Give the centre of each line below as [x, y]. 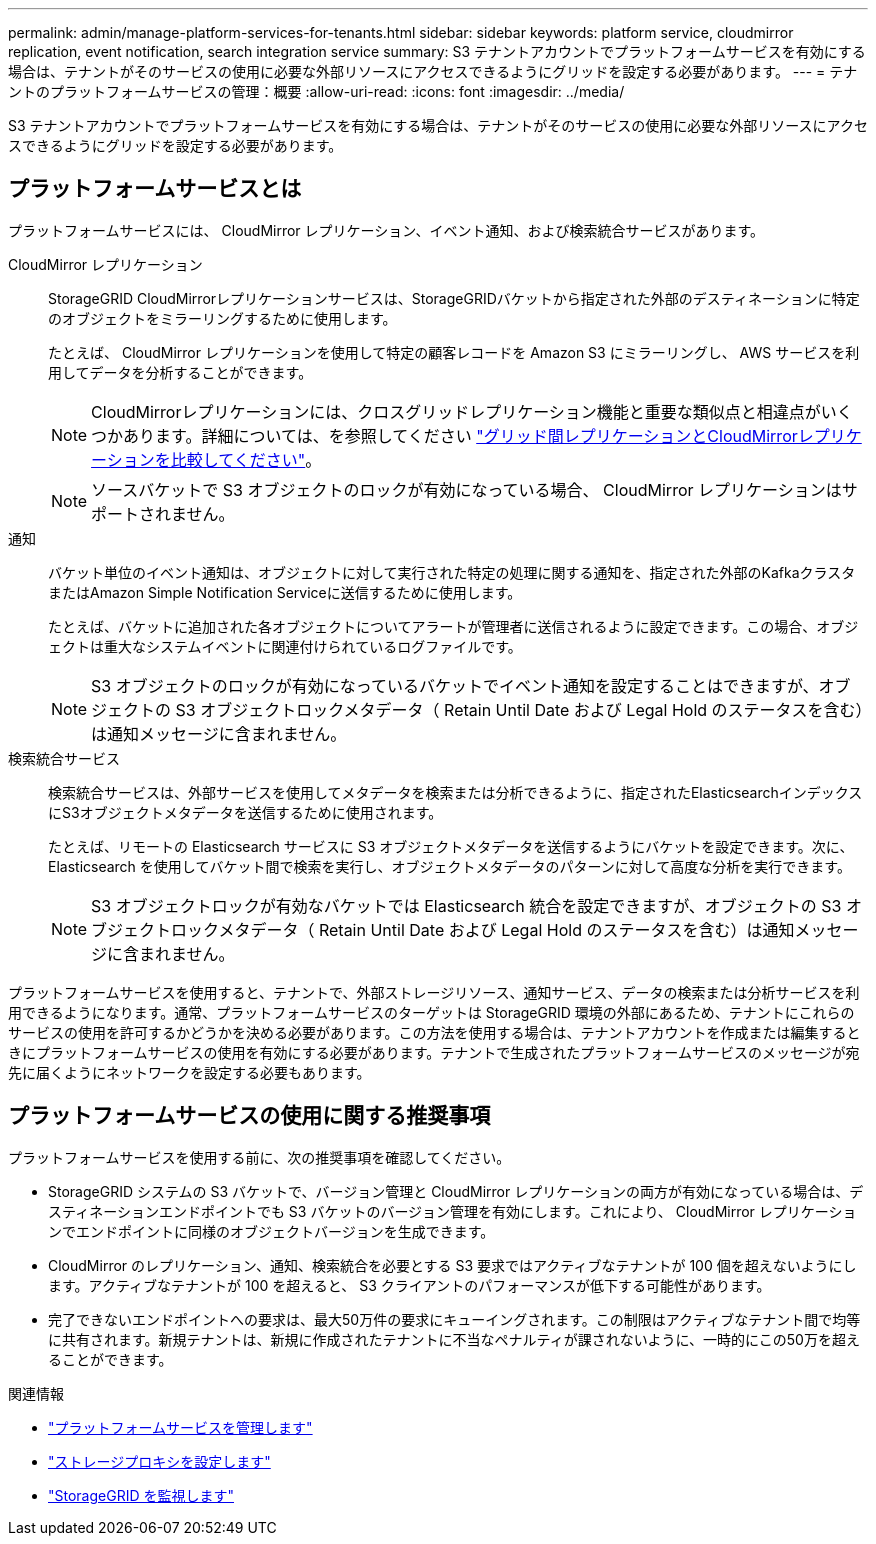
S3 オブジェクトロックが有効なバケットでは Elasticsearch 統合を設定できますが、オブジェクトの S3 [466, 905]
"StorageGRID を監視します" [141, 1495]
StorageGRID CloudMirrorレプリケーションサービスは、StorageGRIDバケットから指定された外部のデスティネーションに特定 [454, 298]
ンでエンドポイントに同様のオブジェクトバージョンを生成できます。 [271, 1231]
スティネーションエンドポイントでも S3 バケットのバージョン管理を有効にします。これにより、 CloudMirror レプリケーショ [452, 1211]
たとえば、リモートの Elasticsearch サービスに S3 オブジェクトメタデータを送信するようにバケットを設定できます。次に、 [451, 846]
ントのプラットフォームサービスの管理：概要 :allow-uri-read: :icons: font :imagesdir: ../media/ [316, 91]
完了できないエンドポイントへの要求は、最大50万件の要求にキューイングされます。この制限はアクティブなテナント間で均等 [454, 1319]
